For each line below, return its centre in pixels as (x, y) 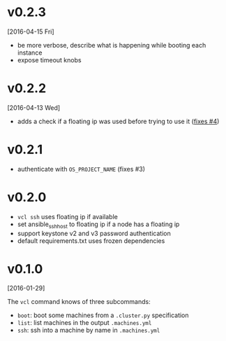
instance (30, 53)
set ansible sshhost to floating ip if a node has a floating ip (98, 225)
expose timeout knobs (49, 60)
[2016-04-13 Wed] (34, 107)
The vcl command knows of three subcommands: (79, 302)
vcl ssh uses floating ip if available (68, 216)
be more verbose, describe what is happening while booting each (112, 45)
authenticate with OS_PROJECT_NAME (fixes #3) (81, 169)
